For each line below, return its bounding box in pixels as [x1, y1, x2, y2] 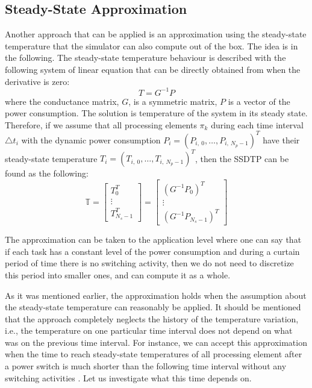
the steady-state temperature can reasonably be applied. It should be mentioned [5, 301, 301, 313]
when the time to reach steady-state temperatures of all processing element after [5, 348, 302, 360]
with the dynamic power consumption [21, 133, 161, 146]
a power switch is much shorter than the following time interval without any [5, 360, 287, 372]
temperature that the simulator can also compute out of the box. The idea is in [5, 39, 298, 52]
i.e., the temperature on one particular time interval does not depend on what [5, 324, 293, 337]
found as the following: [5, 167, 89, 180]
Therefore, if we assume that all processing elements [5, 118, 197, 131]
